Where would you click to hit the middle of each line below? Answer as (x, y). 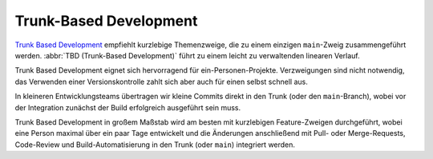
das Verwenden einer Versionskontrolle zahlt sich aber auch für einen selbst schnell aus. (161, 81)
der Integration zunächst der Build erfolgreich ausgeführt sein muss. (127, 107)
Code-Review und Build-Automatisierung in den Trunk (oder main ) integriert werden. (155, 145)
